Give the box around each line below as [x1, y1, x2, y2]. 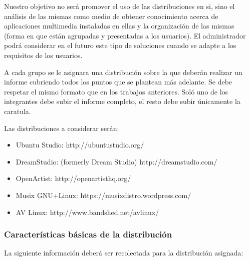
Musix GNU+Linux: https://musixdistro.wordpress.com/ [16, 189, 191, 200]
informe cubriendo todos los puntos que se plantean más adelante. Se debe [4, 76, 232, 87]
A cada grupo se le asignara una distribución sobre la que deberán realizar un [4, 66, 242, 77]
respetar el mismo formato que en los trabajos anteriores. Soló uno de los [4, 86, 228, 96]
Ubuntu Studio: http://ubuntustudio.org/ [16, 139, 144, 150]
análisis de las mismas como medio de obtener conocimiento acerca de [4, 10, 218, 21]
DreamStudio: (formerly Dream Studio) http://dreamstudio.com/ [16, 156, 217, 166]
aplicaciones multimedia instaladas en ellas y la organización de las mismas [4, 20, 234, 31]
